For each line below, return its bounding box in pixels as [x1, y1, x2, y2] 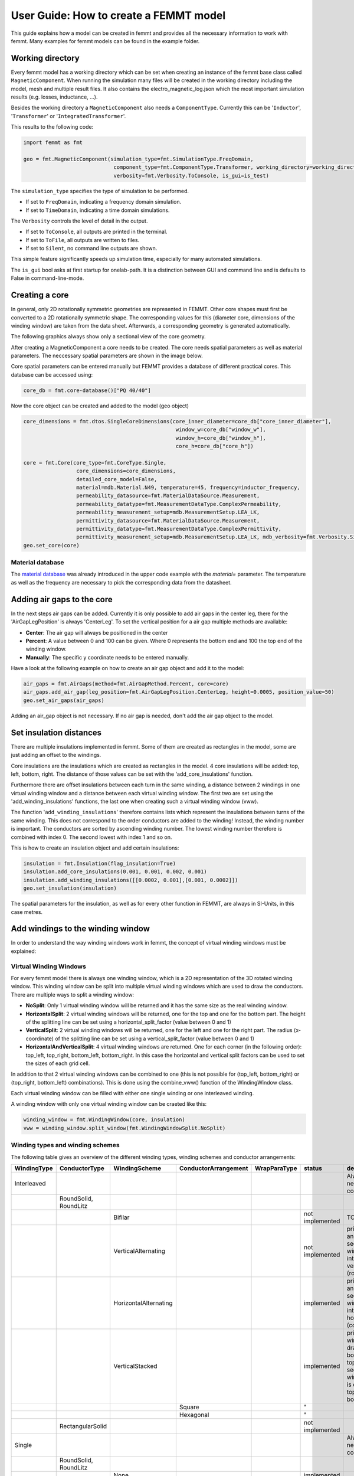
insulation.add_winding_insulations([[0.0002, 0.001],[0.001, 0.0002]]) [23, 877, 238, 883]
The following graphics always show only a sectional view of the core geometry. [11, 333, 206, 340]
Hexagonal [179, 1410, 209, 1419]
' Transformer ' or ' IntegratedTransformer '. [11, 112, 126, 119]
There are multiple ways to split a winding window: [11, 991, 135, 998]
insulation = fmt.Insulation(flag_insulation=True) [23, 860, 176, 867]
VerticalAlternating [113, 1246, 165, 1255]
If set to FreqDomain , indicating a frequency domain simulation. [25, 198, 182, 205]
